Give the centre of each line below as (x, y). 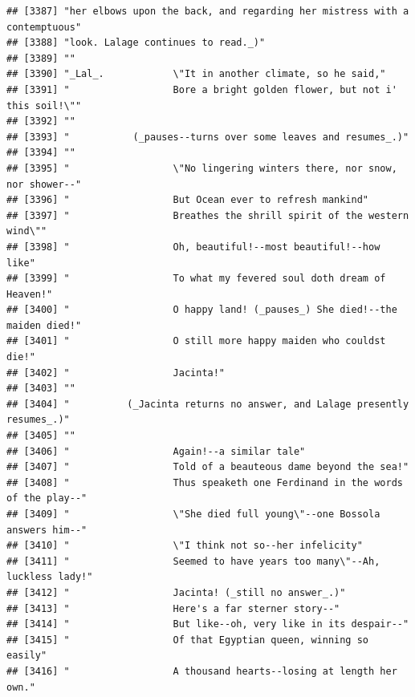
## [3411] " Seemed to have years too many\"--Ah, (193, 561)
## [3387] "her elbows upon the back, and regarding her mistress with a (208, 11)
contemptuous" (44, 27)
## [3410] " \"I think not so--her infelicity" (185, 546)
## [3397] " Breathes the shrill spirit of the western (208, 215)
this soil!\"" (44, 105)
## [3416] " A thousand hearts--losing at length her (202, 671)
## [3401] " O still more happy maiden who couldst (196, 341)
